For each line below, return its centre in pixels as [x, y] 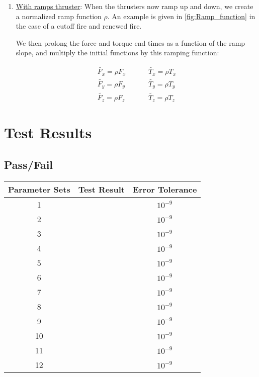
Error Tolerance [165, 189]
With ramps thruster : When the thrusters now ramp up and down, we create [135, 6]
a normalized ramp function [59, 16]
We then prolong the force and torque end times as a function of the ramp [131, 42]
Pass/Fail [29, 164]
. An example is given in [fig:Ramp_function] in [181, 16]
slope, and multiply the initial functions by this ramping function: [117, 53]
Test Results [48, 132]
